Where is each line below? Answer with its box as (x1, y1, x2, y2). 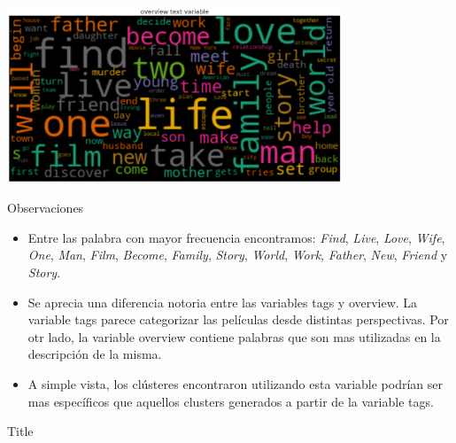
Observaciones (7, 198, 84, 217)
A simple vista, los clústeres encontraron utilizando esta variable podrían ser (27, 374, 444, 392)
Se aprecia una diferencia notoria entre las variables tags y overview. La (27, 292, 418, 311)
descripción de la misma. (27, 345, 162, 363)
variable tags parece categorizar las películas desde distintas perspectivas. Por (27, 310, 449, 329)
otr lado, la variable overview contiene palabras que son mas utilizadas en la (27, 327, 441, 346)
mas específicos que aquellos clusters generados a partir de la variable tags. (27, 392, 434, 410)
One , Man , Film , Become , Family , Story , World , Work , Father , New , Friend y (27, 245, 448, 264)
